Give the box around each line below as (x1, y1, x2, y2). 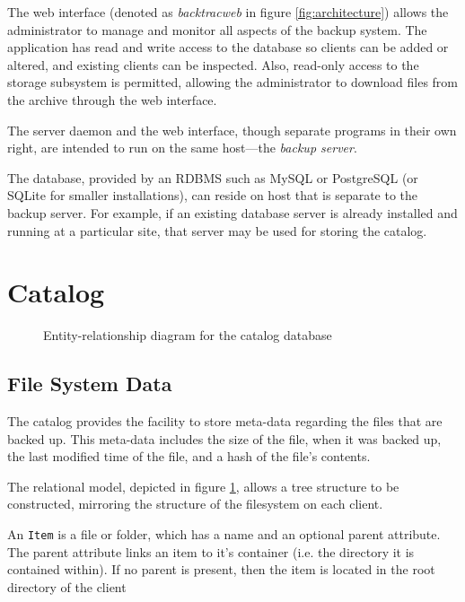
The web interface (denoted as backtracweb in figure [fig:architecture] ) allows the (7, 3, 449, 21)
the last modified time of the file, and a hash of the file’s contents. (7, 447, 371, 466)
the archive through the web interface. (7, 90, 217, 109)
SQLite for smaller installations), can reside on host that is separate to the (7, 186, 418, 205)
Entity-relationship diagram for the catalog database (43, 326, 332, 345)
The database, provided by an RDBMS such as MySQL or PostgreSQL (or (7, 168, 418, 187)
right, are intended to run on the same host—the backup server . (7, 138, 357, 157)
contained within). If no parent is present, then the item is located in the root (7, 560, 435, 579)
